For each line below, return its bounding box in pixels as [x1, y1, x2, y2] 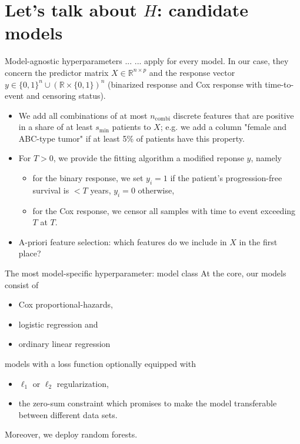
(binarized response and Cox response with [107, 78, 262, 90]
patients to [112, 121, 151, 133]
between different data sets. [18, 408, 118, 420]
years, [90, 183, 111, 196]
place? [18, 247, 41, 259]
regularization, [56, 377, 109, 389]
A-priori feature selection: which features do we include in [18, 235, 227, 248]
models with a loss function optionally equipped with [5, 358, 196, 369]
